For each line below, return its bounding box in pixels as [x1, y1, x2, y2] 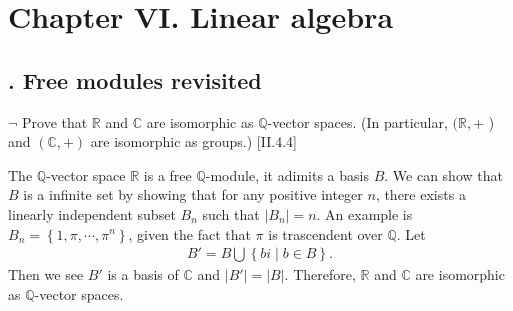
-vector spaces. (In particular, [267, 111, 448, 132]
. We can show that [384, 164, 503, 185]
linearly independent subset [8, 203, 176, 224]
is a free [143, 164, 192, 185]
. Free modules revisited [8, 64, 262, 95]
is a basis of [107, 264, 179, 285]
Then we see [8, 264, 84, 285]
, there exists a [375, 184, 466, 205]
